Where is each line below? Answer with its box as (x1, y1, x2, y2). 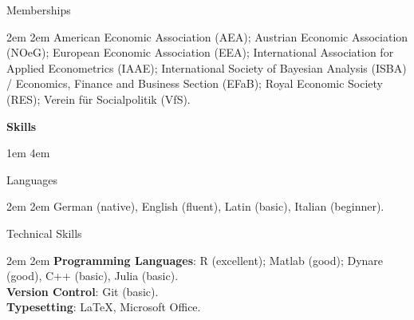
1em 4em (6, 144, 50, 161)
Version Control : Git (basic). (6, 282, 159, 299)
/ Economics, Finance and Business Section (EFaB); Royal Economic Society (6, 75, 384, 92)
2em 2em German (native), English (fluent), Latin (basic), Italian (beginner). (6, 198, 384, 215)
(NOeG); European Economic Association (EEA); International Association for (6, 44, 394, 61)
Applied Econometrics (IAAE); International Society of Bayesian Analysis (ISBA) (6, 59, 407, 76)
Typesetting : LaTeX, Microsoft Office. (6, 298, 201, 315)
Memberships (6, 2, 71, 18)
